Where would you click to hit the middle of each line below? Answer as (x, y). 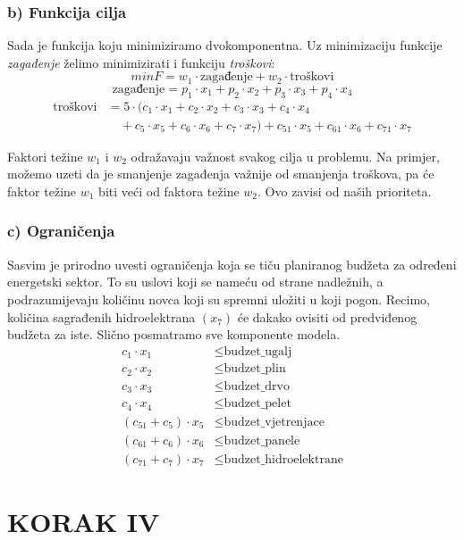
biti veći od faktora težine (169, 191)
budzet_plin (255, 369)
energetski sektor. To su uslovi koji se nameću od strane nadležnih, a (195, 282)
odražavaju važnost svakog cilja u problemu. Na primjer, (285, 156)
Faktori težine (45, 156)
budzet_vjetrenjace (274, 422)
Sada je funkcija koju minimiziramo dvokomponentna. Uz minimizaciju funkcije (225, 45)
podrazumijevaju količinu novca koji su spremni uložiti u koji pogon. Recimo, (219, 299)
